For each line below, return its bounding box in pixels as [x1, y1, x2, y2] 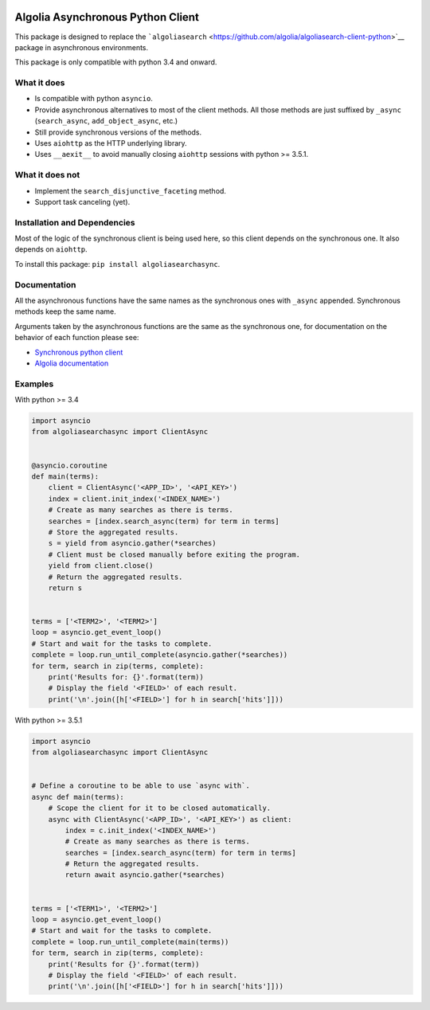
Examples [14, 378, 54, 390]
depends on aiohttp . [14, 245, 88, 254]
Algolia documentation [34, 358, 109, 368]
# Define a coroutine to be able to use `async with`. [31, 781, 250, 790]
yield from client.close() [48, 562, 154, 570]
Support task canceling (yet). [34, 197, 131, 206]
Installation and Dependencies [14, 217, 135, 228]
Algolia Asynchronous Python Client [14, 10, 199, 24]
